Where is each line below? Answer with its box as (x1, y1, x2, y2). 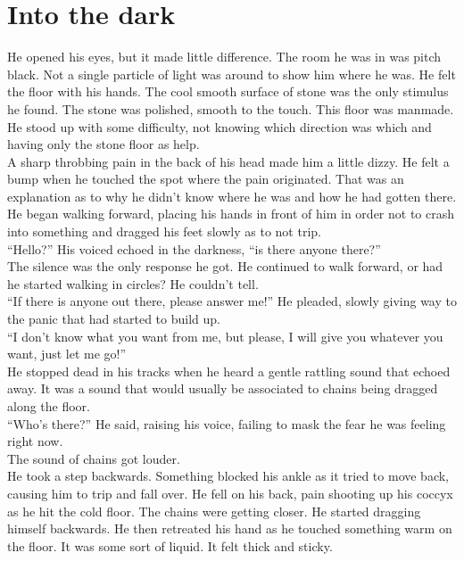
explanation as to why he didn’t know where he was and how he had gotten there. (7, 186, 457, 205)
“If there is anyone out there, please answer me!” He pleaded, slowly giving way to (7, 292, 457, 310)
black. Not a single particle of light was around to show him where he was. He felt (7, 64, 456, 83)
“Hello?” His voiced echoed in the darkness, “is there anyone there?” (7, 239, 381, 258)
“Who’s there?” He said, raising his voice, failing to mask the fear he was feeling (7, 414, 446, 433)
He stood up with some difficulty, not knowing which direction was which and (7, 117, 432, 136)
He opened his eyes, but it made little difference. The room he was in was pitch (7, 47, 442, 66)
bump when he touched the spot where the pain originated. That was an (7, 169, 404, 188)
